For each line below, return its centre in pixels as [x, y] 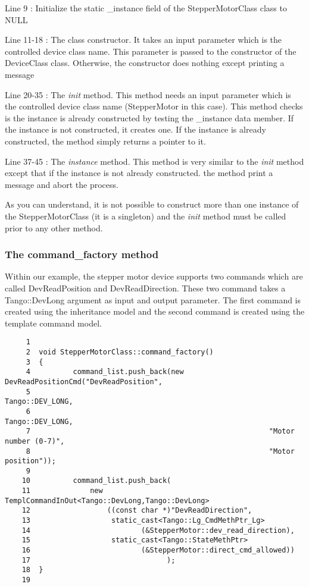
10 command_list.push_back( [96, 481]
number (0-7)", [35, 441]
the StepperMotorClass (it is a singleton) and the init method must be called [146, 216]
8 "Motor [160, 451]
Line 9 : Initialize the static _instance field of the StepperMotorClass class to [146, 8]
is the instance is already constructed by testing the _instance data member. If [149, 117]
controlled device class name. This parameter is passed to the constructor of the [151, 51]
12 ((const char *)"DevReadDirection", [137, 511]
